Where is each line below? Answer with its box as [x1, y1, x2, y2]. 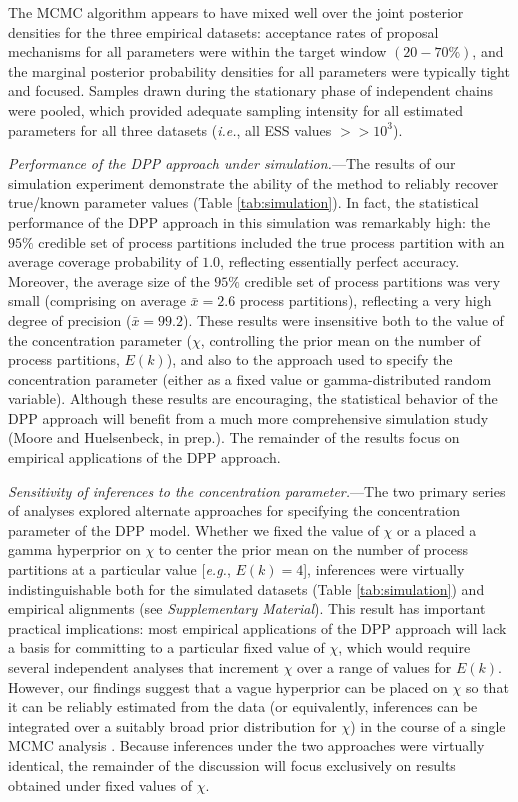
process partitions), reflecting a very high [239, 290, 492, 311]
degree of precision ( [8, 309, 132, 330]
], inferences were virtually [303, 559, 465, 580]
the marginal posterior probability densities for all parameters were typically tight [8, 60, 510, 81]
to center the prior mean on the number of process [158, 539, 468, 560]
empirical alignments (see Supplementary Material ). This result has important [8, 598, 486, 619]
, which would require [338, 637, 471, 658]
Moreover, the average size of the [8, 270, 210, 291]
